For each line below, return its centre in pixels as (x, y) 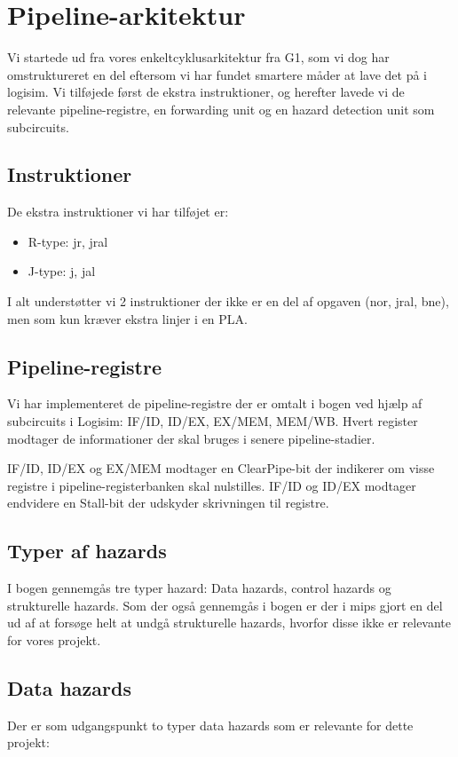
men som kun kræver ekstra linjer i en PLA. (127, 318)
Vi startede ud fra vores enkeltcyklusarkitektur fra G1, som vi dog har (198, 57)
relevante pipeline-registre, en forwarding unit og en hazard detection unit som (221, 109)
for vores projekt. (54, 640)
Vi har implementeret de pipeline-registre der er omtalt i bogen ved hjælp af (215, 403)
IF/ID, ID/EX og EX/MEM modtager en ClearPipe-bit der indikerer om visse (221, 468)
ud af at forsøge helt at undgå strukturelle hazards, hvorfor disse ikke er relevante (229, 623)
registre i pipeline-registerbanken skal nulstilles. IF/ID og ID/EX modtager (212, 485)
